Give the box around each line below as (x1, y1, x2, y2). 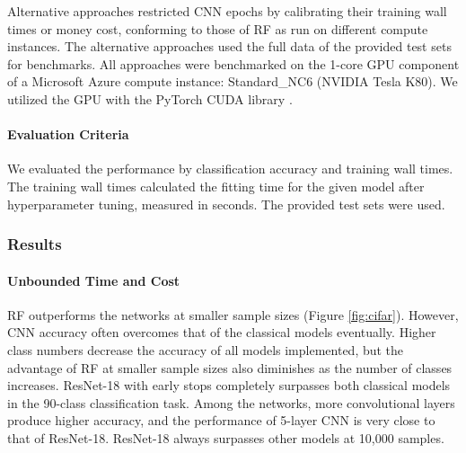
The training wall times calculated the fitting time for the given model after (7, 176, 425, 195)
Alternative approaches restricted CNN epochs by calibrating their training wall (7, 2, 447, 20)
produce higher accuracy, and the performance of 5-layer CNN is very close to (7, 411, 435, 430)
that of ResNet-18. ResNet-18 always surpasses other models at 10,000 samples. (7, 428, 444, 447)
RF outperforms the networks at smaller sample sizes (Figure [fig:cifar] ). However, (7, 305, 459, 324)
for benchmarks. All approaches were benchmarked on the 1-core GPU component (7, 54, 460, 73)
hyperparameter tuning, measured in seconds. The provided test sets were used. (7, 194, 445, 213)
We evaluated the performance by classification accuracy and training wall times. (7, 159, 453, 178)
